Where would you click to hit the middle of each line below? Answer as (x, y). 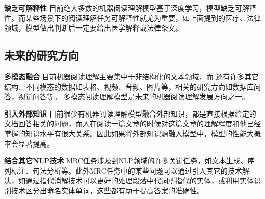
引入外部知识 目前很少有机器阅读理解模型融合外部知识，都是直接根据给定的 (130, 113)
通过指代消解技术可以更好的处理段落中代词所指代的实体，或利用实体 (139, 180)
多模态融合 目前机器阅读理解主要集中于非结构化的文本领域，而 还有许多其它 (131, 76)
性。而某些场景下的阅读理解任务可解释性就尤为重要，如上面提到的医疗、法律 (132, 18)
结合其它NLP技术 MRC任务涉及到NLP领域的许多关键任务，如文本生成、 (126, 161)
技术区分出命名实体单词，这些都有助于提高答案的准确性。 (107, 190)
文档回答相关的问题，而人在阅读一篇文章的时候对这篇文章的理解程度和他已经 (132, 123)
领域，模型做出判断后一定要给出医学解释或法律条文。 (93, 28)
